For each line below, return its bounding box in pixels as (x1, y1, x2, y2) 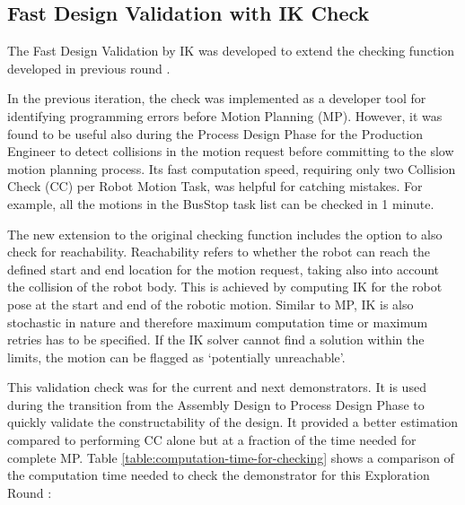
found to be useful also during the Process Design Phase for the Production (7, 124, 424, 143)
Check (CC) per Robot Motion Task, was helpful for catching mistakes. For (7, 177, 423, 196)
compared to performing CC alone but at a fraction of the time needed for (7, 431, 417, 449)
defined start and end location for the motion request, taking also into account (7, 259, 440, 278)
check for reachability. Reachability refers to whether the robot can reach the (7, 242, 431, 261)
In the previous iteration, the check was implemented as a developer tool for (7, 89, 426, 108)
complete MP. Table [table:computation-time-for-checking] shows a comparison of (7, 448, 454, 466)
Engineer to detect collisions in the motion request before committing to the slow (7, 142, 454, 161)
